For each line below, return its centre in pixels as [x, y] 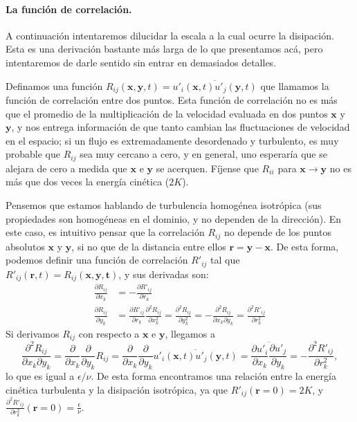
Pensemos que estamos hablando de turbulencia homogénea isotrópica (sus [164, 205]
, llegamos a [190, 333]
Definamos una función [54, 85]
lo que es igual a [40, 375]
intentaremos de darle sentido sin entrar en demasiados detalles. [141, 62]
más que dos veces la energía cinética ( [88, 182]
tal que [225, 260]
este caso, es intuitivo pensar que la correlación [105, 232]
